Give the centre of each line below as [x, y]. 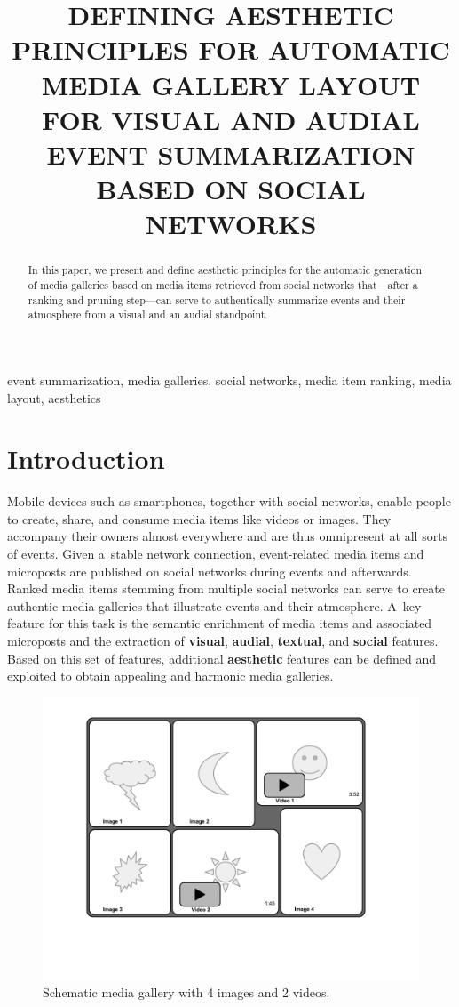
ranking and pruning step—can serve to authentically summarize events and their [217, 299]
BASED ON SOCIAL [231, 189]
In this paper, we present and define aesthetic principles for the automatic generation [225, 270]
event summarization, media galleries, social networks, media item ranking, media [229, 379]
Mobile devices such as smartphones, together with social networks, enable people [229, 501]
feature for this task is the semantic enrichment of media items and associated [220, 623]
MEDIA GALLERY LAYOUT [231, 84]
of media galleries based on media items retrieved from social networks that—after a [223, 284]
